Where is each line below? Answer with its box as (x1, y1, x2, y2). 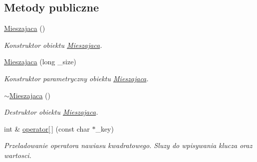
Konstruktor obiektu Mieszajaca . (4, 39, 102, 50)
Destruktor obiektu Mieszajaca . (4, 107, 98, 117)
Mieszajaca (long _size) (4, 56, 76, 67)
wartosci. (4, 150, 31, 160)
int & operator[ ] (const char (4, 123, 90, 134)
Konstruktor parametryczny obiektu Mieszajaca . (4, 73, 149, 83)
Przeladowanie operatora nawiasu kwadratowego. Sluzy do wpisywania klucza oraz (4, 140, 253, 151)
